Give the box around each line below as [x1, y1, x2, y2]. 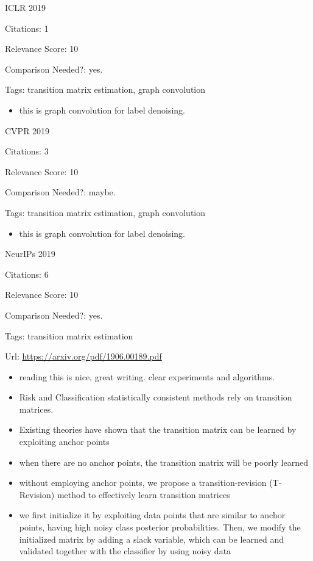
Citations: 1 [5, 21, 49, 34]
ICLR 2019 [5, 1, 46, 13]
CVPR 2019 [5, 124, 50, 137]
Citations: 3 [5, 145, 49, 157]
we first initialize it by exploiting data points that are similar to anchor [19, 509, 286, 521]
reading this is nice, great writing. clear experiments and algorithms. [19, 370, 275, 383]
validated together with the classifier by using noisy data [19, 545, 231, 557]
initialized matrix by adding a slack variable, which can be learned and [19, 532, 284, 545]
